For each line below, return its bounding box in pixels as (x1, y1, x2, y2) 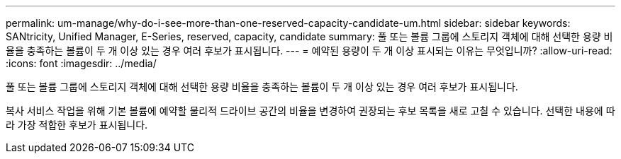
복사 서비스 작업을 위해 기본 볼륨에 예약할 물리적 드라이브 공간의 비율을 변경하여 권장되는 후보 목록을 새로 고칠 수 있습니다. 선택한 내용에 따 (6, 105, 615, 117)
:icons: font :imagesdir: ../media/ (6, 57, 157, 69)
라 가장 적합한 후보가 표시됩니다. (6, 119, 148, 131)
